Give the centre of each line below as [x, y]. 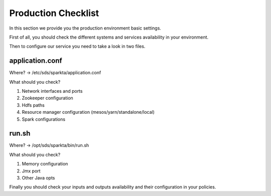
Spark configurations [43, 119]
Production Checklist [54, 13]
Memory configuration [45, 164]
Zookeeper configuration [48, 98]
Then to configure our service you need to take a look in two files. [77, 46]
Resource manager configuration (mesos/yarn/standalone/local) [88, 112]
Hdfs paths [33, 105]
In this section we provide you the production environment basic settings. [85, 28]
